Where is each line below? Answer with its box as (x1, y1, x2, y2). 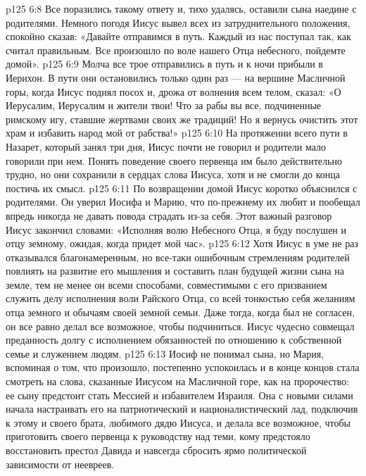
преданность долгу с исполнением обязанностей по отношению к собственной (6, 332, 342, 347)
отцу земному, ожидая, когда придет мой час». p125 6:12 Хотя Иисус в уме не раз (6, 236, 358, 251)
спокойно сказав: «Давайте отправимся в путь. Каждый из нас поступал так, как (6, 29, 351, 44)
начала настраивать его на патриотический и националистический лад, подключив (6, 401, 358, 416)
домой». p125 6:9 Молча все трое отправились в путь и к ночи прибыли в (6, 56, 323, 71)
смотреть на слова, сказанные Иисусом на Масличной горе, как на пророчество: (6, 374, 350, 389)
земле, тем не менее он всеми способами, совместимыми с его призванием (6, 277, 327, 292)
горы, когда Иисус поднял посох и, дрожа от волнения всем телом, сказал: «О (6, 84, 341, 99)
